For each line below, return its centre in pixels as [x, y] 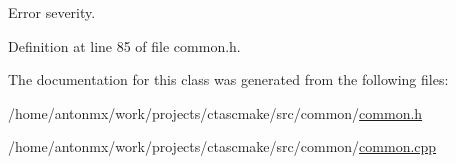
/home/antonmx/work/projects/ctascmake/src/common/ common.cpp [222, 146]
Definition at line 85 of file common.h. [124, 45]
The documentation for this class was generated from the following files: [228, 79]
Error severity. [52, 12]
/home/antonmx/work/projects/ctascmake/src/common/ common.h [215, 112]
